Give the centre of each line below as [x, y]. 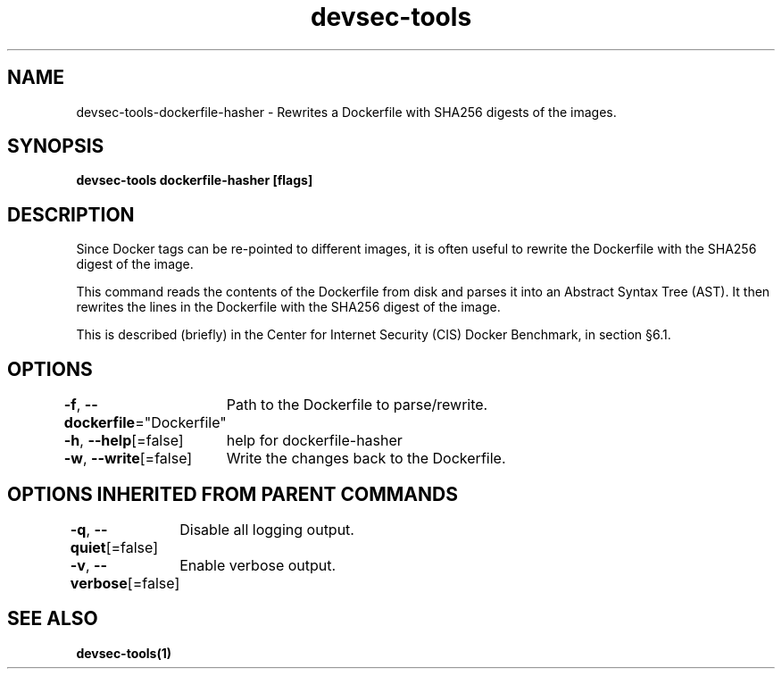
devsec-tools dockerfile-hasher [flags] [195, 180]
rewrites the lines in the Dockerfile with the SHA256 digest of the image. [288, 307]
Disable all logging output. [267, 529]
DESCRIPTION [71, 214]
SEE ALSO [53, 619]
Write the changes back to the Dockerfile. [366, 459]
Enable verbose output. [258, 565]
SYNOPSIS [56, 146]
